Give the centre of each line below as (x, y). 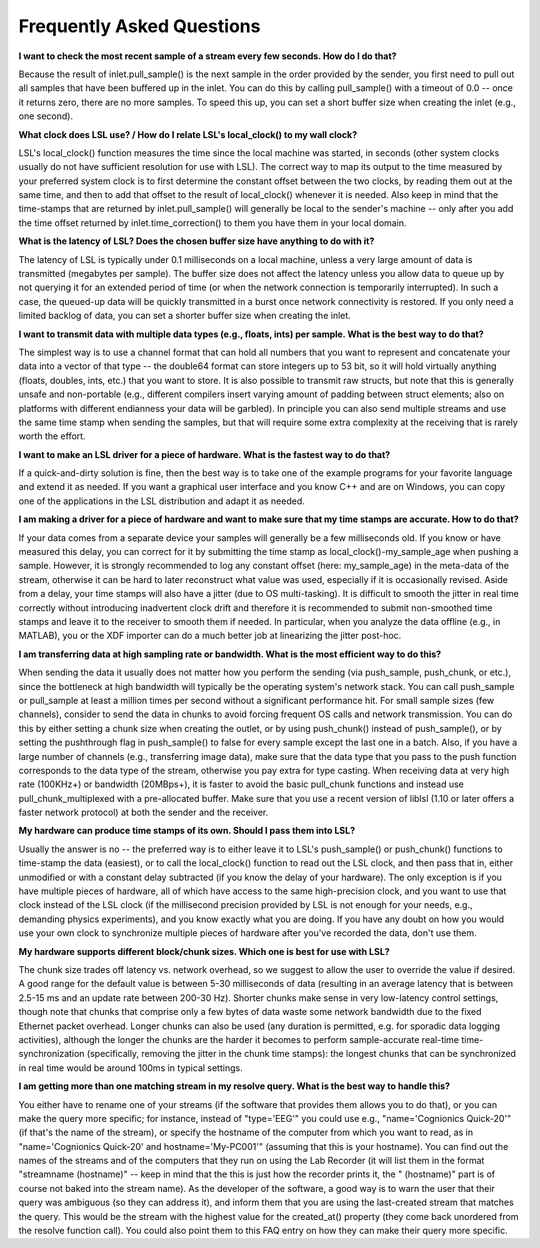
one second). (46, 116)
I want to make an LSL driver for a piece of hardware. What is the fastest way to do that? (204, 454)
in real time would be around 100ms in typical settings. (131, 1067)
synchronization (51, 1054)
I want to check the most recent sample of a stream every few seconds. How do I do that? (207, 56)
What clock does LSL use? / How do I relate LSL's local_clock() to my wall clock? (188, 134)
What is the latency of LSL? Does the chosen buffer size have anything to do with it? (196, 241)
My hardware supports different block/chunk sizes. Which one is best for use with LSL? (204, 951)
